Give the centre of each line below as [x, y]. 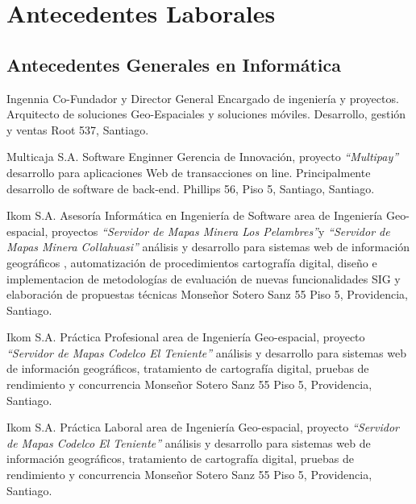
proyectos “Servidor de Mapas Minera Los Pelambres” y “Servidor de [221, 231]
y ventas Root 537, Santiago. [78, 129]
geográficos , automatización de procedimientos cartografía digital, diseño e [192, 262]
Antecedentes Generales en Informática [174, 64]
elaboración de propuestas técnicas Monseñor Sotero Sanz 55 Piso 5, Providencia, [208, 294]
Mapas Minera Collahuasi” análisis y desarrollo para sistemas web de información [208, 247]
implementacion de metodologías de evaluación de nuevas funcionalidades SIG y [204, 278]
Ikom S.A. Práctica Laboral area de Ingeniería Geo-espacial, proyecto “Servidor [203, 427]
